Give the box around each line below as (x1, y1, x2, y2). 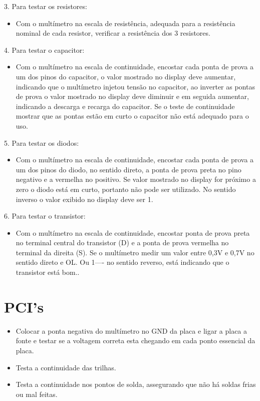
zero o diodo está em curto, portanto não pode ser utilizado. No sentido (16, 183, 236, 194)
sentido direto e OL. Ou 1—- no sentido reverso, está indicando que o (16, 257, 229, 267)
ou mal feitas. (16, 388, 58, 399)
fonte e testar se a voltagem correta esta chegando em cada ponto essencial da (16, 335, 255, 346)
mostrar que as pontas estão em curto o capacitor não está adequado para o (16, 111, 249, 121)
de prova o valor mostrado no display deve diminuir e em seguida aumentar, (16, 91, 249, 102)
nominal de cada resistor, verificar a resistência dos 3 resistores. (16, 28, 210, 38)
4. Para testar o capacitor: (4, 44, 85, 55)
